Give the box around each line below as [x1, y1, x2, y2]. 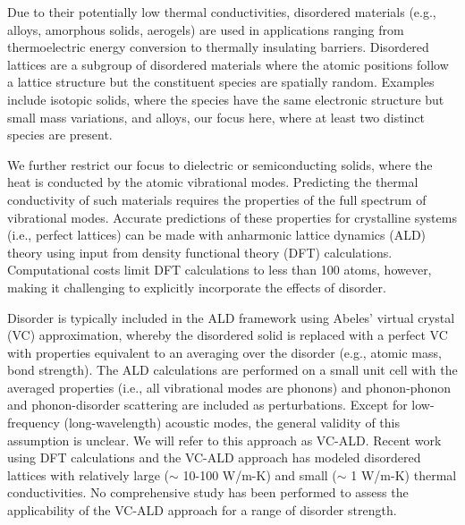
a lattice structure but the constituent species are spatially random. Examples [7, 72, 435, 91]
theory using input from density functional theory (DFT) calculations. [7, 242, 393, 261]
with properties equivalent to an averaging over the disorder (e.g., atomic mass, [7, 343, 442, 361]
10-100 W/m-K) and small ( [182, 465, 337, 484]
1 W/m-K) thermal [351, 465, 457, 484]
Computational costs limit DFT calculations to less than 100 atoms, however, [7, 260, 432, 279]
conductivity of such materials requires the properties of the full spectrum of [7, 190, 427, 208]
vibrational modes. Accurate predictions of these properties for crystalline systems [7, 207, 457, 226]
